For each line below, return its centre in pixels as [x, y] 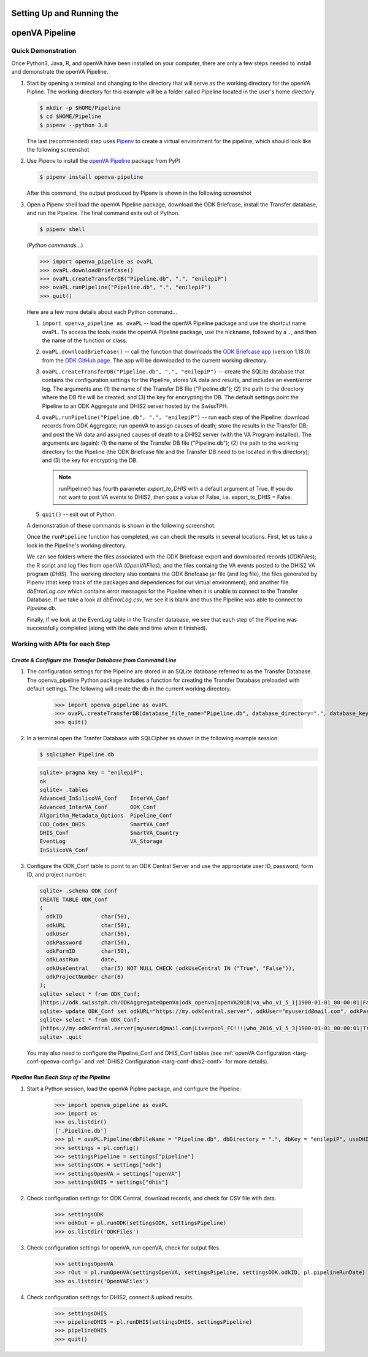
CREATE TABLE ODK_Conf [74, 899]
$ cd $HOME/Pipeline [70, 116]
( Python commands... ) [55, 245]
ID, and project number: [56, 875]
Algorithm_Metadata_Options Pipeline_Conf [106, 816]
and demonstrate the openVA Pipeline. [60, 72]
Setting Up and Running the [65, 13]
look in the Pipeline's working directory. [77, 545]
